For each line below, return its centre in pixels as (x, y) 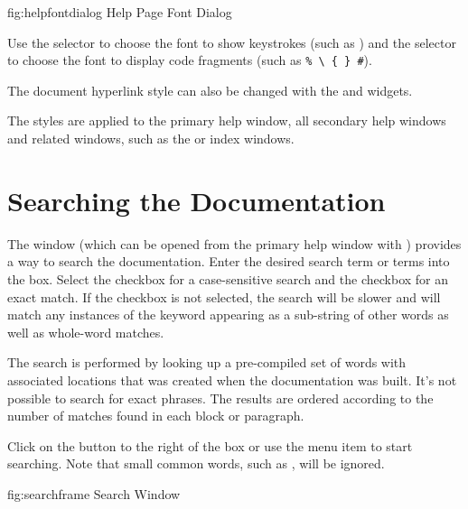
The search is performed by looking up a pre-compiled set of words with (207, 362)
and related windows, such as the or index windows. (151, 139)
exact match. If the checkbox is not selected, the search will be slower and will (224, 296)
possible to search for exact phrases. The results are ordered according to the (220, 398)
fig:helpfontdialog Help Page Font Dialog (120, 12)
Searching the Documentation (197, 200)
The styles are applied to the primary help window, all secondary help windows (227, 120)
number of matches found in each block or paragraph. (156, 416)
